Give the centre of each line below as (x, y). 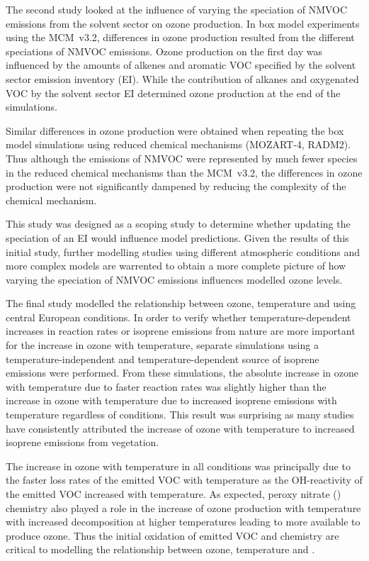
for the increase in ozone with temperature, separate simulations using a (162, 345)
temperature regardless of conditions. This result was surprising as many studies (180, 415)
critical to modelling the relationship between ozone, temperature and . (160, 549)
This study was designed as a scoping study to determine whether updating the (178, 224)
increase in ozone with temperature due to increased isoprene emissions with (171, 400)
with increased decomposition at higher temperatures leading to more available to (183, 522)
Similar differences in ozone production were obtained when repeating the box (175, 130)
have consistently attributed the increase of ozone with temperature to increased (180, 428)
